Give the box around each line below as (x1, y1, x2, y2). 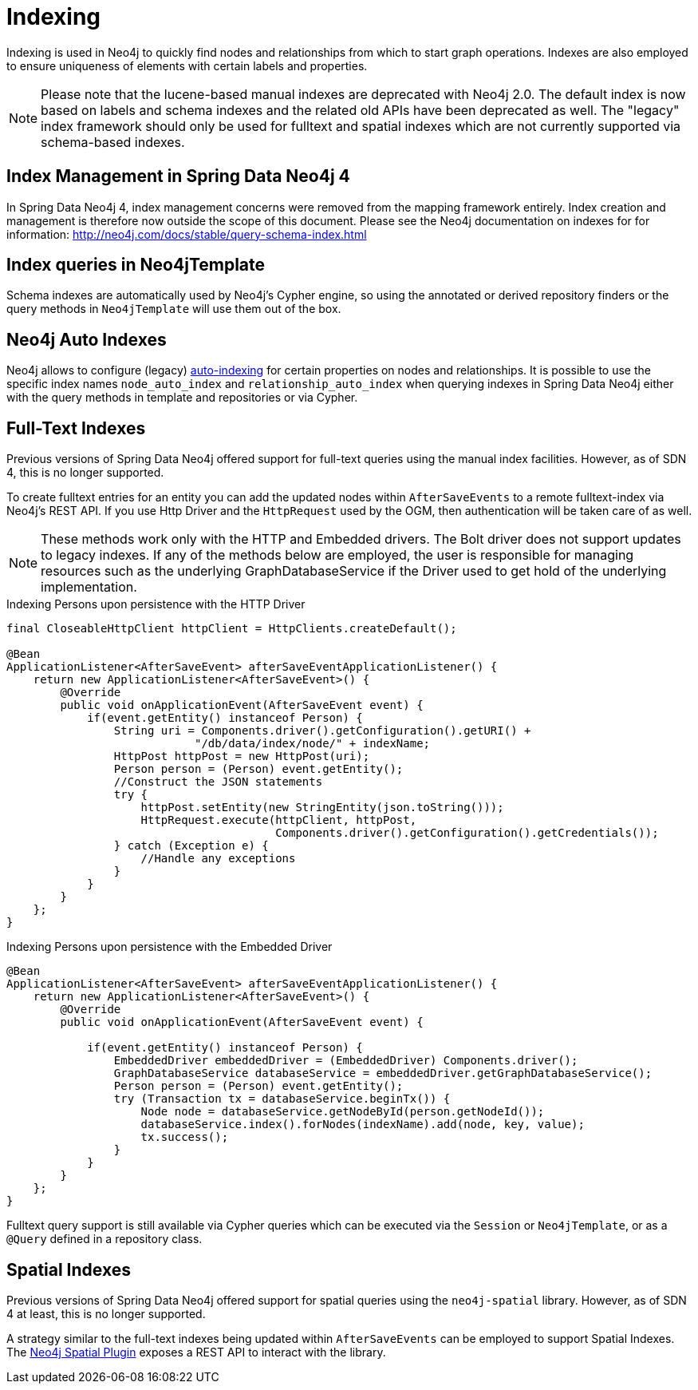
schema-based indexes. (41, 133, 185, 150)
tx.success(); (140, 1131, 229, 1144)
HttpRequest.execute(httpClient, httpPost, (140, 814, 417, 827)
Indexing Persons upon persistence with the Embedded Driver (6, 940, 333, 954)
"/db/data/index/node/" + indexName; (195, 737, 431, 750)
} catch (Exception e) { (113, 839, 269, 853)
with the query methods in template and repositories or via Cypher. (6, 390, 358, 405)
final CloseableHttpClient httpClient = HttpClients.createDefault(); (6, 622, 457, 636)
